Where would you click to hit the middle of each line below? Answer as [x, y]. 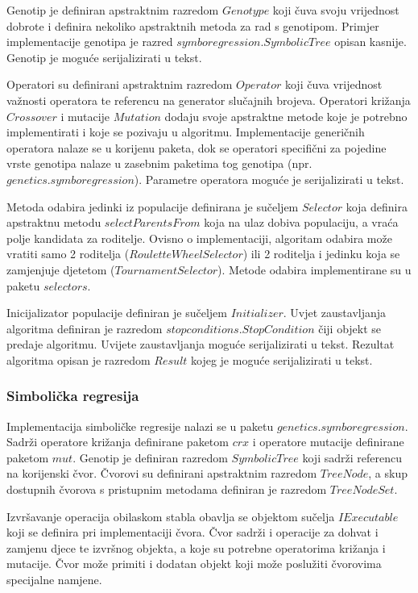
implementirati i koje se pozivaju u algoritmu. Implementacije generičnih [186, 132]
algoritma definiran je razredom [85, 328]
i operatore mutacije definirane [328, 442]
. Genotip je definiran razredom [150, 457]
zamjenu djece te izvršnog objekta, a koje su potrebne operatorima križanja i [196, 547]
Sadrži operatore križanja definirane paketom [118, 442]
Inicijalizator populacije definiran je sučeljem [117, 313]
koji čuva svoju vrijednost [336, 10]
